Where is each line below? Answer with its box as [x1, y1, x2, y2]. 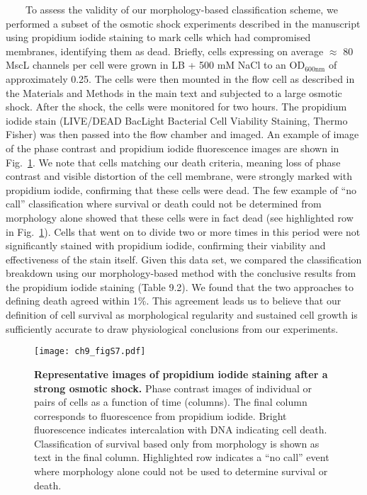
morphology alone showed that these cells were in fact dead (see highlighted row [6, 210, 354, 224]
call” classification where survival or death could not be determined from [6, 196, 322, 211]
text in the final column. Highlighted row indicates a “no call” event [34, 450, 329, 465]
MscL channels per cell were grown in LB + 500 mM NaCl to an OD [6, 57, 305, 72]
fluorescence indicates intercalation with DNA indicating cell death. [34, 422, 327, 437]
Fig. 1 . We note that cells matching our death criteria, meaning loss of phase [6, 154, 341, 169]
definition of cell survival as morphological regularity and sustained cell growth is [6, 307, 358, 322]
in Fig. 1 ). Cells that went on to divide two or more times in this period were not [6, 224, 361, 239]
